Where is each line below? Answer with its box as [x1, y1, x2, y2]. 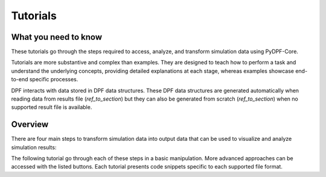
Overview [11, 119, 49, 129]
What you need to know [11, 32, 103, 42]
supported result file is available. [11, 104, 92, 111]
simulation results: [11, 143, 57, 151]
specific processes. [29, 76, 78, 83]
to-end [11, 76, 28, 83]
